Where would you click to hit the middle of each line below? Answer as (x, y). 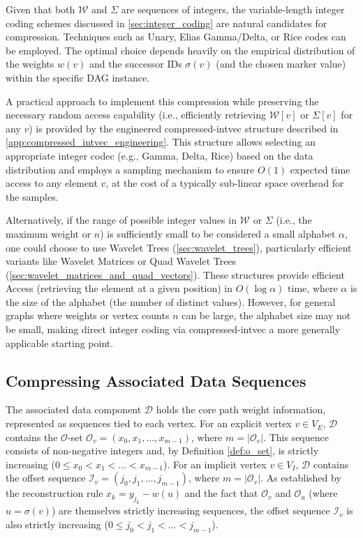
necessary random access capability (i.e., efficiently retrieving (136, 115)
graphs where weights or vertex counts (88, 315)
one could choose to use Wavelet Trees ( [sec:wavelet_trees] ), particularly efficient (179, 247)
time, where (313, 288)
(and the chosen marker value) (281, 64)
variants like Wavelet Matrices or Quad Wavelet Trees (121, 261)
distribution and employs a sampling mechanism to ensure (130, 169)
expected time (320, 169)
